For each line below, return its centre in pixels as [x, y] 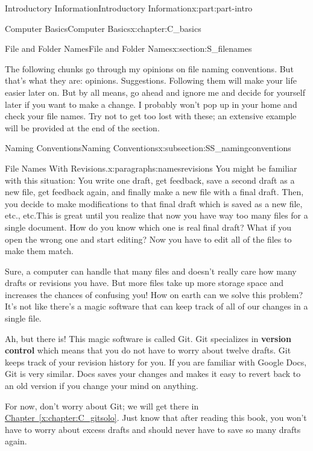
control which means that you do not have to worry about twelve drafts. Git [148, 350]
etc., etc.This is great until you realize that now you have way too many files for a [156, 215]
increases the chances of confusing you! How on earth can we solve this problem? [154, 294]
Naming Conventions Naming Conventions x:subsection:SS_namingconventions [148, 148]
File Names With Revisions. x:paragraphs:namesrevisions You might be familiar [151, 168]
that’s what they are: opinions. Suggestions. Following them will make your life [151, 80]
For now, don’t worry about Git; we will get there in [102, 406]
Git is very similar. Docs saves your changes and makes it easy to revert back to [153, 374]
